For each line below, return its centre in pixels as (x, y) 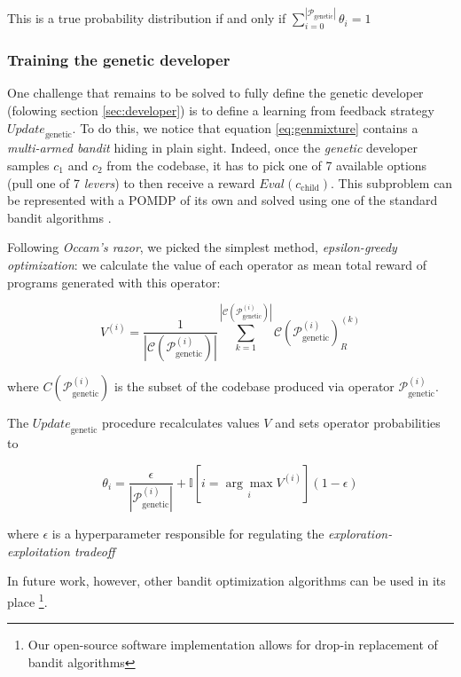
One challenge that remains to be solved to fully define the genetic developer (215, 93)
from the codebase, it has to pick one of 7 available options (267, 165)
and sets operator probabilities (358, 423)
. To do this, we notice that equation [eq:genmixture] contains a (245, 127)
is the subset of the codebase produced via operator (254, 386)
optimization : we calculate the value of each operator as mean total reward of (217, 264)
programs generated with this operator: (114, 282)
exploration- (360, 534)
